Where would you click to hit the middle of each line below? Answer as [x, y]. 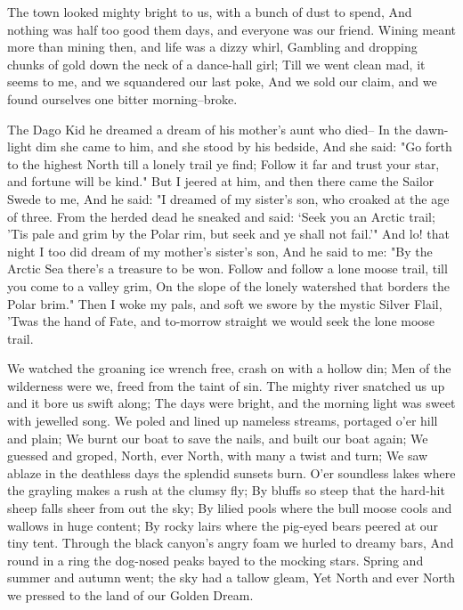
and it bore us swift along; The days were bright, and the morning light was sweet [231, 403]
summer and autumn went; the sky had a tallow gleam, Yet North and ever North [231, 577]
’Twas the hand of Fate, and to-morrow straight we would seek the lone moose [221, 321]
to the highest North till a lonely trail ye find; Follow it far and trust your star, [223, 163]
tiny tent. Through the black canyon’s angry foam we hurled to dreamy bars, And [231, 543]
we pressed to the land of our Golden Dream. [130, 595]
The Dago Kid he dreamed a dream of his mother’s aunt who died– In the [209, 129]
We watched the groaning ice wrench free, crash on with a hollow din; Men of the [229, 368]
